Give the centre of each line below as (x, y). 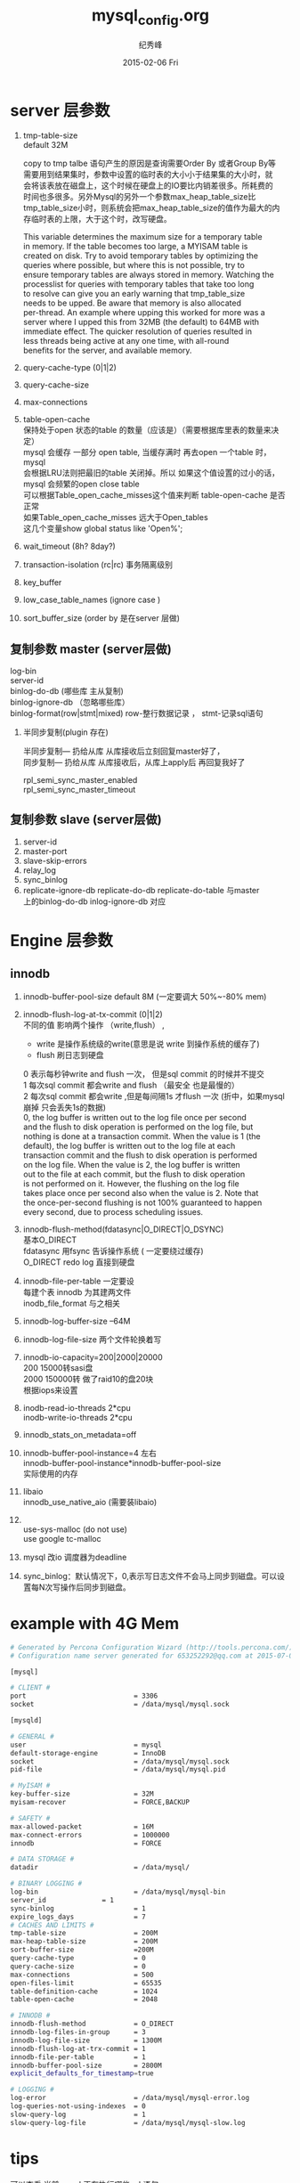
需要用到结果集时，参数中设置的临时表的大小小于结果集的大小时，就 (148, 175)
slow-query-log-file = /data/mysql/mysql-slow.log (128, 2122)
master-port (45, 851)
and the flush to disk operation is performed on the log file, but (138, 1127)
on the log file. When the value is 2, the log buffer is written (132, 1164)
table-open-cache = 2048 (84, 2000)
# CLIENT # (30, 1688)
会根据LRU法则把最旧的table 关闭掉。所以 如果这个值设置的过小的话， (151, 473)
